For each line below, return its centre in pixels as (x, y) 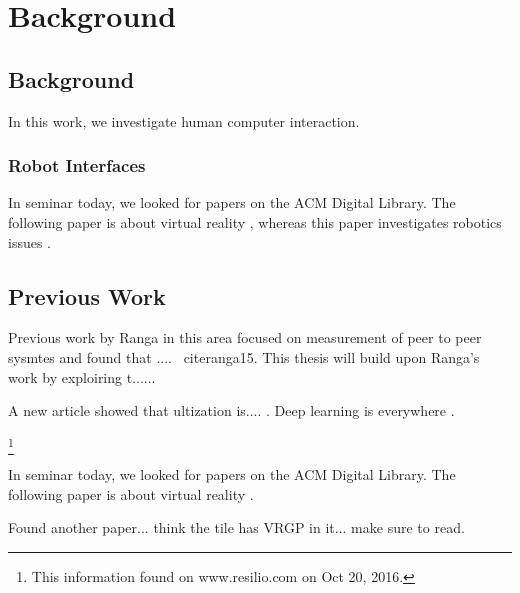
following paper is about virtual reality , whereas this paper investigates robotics (255, 221)
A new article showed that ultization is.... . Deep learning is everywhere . (231, 410)
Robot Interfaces (77, 165)
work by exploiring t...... (82, 376)
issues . (30, 241)
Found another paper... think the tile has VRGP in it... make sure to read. (236, 527)
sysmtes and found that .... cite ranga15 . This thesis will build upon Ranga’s (244, 356)
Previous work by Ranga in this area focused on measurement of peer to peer (245, 337)
